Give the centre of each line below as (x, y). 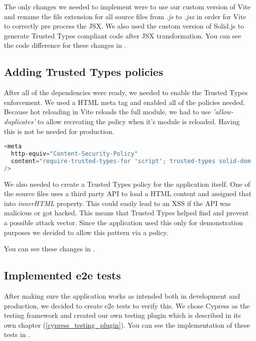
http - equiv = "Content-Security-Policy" (75, 154)
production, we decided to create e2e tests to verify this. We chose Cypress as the (127, 305)
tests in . (17, 334)
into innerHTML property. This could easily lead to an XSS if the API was (117, 203)
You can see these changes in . (49, 249)
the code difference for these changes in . (65, 45)
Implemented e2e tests (63, 275)
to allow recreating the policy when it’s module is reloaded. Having (139, 121)
